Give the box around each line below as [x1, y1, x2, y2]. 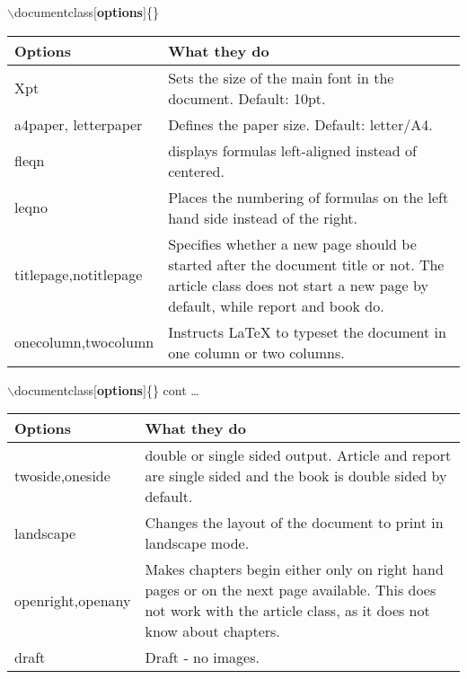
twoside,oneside [14, 465, 110, 487]
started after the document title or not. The [168, 253, 445, 275]
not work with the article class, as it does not [145, 600, 430, 622]
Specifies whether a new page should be [168, 233, 417, 254]
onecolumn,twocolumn [14, 331, 154, 353]
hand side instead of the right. [168, 207, 358, 228]
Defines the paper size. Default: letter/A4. [168, 113, 433, 135]
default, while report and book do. [168, 295, 384, 316]
